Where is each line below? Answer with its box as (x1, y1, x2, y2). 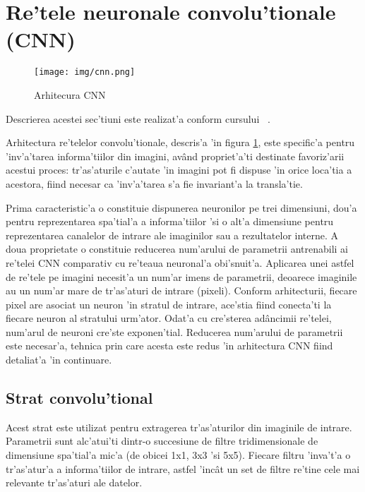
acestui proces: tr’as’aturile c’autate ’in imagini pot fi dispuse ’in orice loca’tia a (6, 162, 352, 177)
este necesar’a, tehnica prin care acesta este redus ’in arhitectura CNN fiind (6, 338, 333, 353)
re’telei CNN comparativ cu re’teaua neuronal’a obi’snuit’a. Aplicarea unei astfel (6, 255, 354, 270)
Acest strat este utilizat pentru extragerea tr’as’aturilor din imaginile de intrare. (6, 419, 352, 434)
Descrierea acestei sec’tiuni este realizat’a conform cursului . (6, 111, 270, 126)
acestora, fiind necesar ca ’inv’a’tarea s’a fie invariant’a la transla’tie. (6, 176, 303, 191)
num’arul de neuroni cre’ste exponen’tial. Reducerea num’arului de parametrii (6, 324, 343, 339)
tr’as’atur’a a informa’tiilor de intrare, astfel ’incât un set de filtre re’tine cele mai (6, 461, 360, 476)
